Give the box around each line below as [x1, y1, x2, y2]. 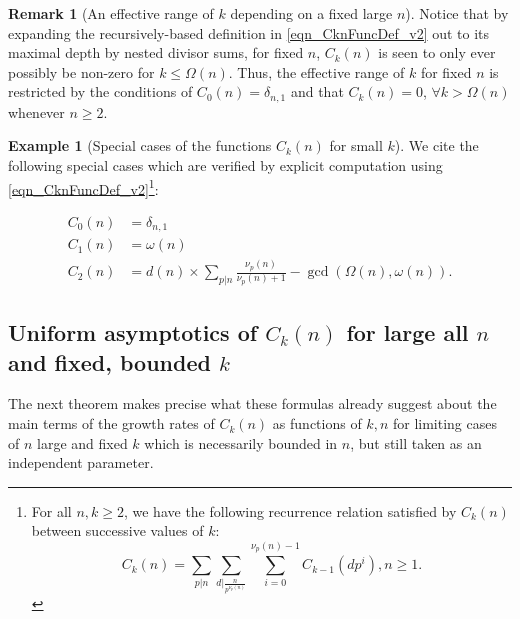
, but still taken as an [350, 432, 482, 453]
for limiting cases [392, 413, 497, 434]
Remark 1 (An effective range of [8, 3, 214, 23]
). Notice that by [405, 3, 509, 23]
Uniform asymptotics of [8, 317, 258, 348]
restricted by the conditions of [8, 81, 193, 102]
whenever [8, 101, 65, 122]
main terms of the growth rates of [8, 413, 215, 434]
